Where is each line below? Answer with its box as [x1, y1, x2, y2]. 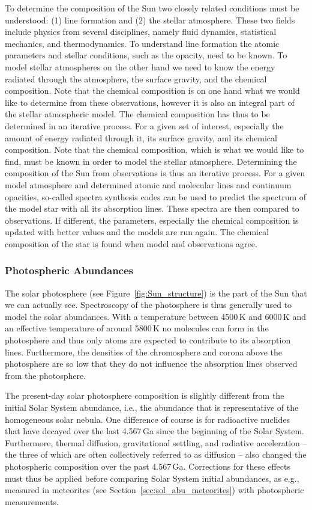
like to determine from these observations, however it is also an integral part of [5, 96, 295, 108]
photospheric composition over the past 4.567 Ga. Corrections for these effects [5, 460, 290, 472]
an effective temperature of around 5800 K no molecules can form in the [5, 322, 269, 334]
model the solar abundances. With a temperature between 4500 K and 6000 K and [5, 310, 306, 322]
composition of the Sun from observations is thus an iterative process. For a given [5, 167, 305, 179]
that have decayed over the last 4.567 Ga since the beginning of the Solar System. [5, 425, 304, 437]
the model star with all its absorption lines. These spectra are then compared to [5, 202, 299, 215]
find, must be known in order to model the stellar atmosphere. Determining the [5, 155, 297, 167]
